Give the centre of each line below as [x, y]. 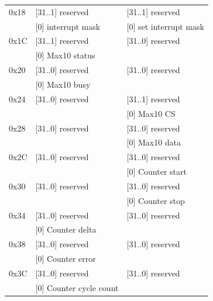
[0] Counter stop [156, 200]
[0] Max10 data [154, 142]
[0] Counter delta [66, 229]
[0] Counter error [66, 259]
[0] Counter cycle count [77, 287]
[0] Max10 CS [151, 113]
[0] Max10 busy [63, 84]
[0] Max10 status [65, 55]
